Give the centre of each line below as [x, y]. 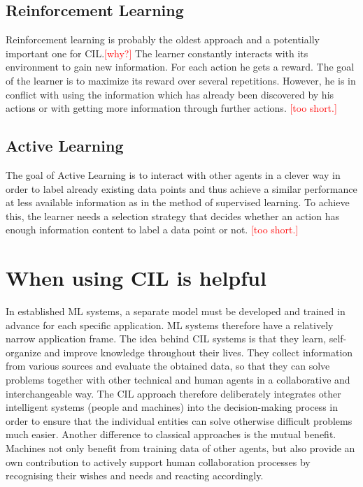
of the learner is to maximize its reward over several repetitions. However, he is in [181, 80]
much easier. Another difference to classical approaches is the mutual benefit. [171, 434]
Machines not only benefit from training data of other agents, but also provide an [180, 448]
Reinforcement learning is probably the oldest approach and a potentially [163, 39]
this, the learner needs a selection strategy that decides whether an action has [172, 216]
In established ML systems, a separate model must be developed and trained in [176, 311]
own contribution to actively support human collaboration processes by [158, 461]
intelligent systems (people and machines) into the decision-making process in [172, 407]
